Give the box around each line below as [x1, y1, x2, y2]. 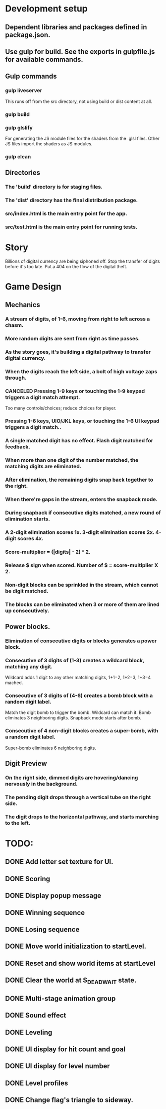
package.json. [5, 30, 51, 39]
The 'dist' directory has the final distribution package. [5, 197, 138, 204]
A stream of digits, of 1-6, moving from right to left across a [5, 315, 150, 322]
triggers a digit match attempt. [5, 394, 80, 401]
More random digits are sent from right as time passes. [5, 335, 140, 342]
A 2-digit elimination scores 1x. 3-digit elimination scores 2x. [5, 528, 155, 535]
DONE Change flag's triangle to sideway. [5, 1096, 134, 1105]
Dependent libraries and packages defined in [5, 23, 147, 31]
